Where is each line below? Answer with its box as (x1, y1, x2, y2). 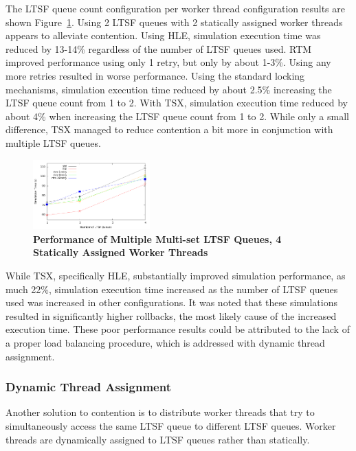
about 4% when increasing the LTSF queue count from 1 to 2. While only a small (5, 108, 349, 123)
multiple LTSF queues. (5, 135, 101, 150)
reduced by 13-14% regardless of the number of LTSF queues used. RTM (5, 41, 312, 56)
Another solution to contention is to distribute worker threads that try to (5, 405, 315, 419)
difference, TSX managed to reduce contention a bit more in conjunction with (5, 122, 333, 137)
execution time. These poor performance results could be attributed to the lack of (5, 322, 350, 336)
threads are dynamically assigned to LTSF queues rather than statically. (5, 432, 310, 446)
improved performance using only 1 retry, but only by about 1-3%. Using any (5, 55, 331, 69)
